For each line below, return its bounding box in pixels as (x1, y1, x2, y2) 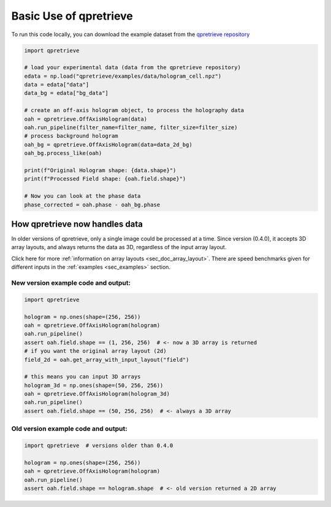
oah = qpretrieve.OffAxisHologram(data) (24, 115, 147, 122)
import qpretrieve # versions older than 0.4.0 (24, 442, 173, 449)
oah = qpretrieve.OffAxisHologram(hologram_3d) (24, 391, 170, 397)
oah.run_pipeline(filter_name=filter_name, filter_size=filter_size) (24, 124, 238, 131)
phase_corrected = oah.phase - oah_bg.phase (24, 201, 161, 208)
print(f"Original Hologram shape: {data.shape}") (24, 167, 177, 174)
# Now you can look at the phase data (24, 193, 141, 200)
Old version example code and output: (11, 424, 128, 433)
